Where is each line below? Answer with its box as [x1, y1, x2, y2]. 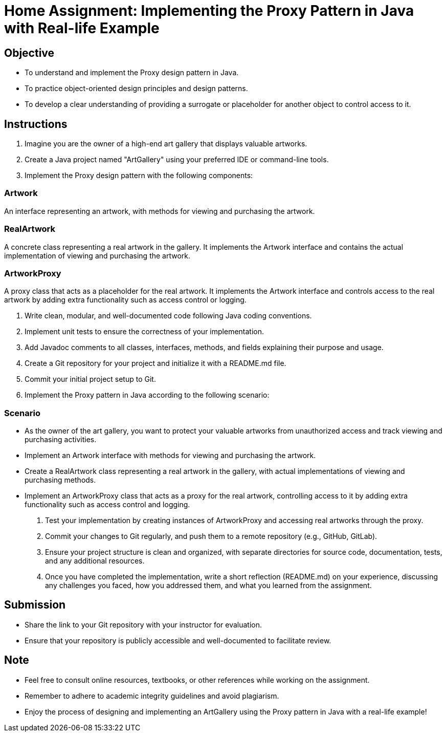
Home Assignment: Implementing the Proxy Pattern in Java [4, 2, 414, 19]
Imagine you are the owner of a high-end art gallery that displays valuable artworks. [25, 139, 307, 148]
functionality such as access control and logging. [25, 500, 190, 509]
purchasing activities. [25, 435, 97, 444]
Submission [4, 598, 66, 612]
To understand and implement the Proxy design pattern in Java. [25, 68, 239, 77]
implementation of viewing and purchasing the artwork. [4, 251, 191, 260]
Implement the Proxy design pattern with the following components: [25, 171, 253, 180]
